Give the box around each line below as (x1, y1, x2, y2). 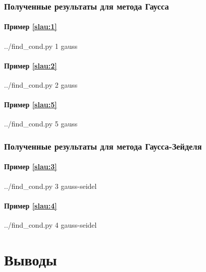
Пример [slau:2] (4, 60, 57, 71)
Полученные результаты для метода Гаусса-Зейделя (4, 140, 202, 152)
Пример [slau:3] (4, 161, 57, 172)
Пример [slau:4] (4, 200, 57, 211)
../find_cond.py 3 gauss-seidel (4, 180, 97, 191)
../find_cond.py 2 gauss (4, 80, 78, 90)
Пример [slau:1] (4, 21, 57, 32)
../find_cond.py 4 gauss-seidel (4, 220, 97, 230)
